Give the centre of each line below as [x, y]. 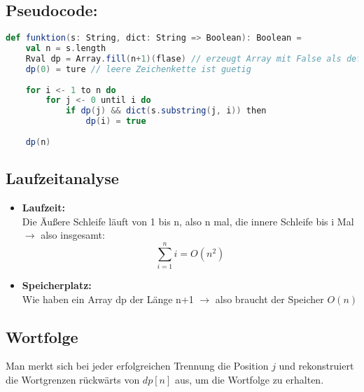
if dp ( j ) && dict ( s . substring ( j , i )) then [166, 111]
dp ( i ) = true [116, 121]
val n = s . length [66, 49]
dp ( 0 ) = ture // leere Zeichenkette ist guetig [138, 69]
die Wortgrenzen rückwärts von [73, 379]
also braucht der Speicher [269, 299]
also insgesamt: [73, 235]
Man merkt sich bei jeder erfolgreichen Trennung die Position [137, 366]
